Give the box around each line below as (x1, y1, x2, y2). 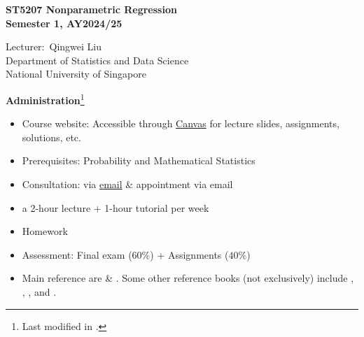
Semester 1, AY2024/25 (6, 15, 122, 30)
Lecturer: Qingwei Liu (6, 39, 101, 54)
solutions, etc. (22, 129, 81, 144)
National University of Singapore (6, 66, 146, 81)
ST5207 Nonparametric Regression (6, 2, 177, 16)
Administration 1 (6, 90, 85, 107)
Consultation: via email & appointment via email (22, 177, 233, 191)
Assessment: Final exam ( (22, 247, 132, 261)
